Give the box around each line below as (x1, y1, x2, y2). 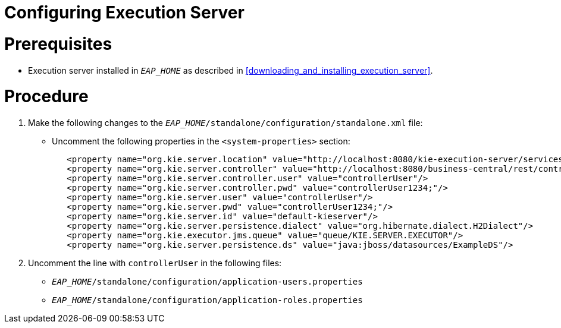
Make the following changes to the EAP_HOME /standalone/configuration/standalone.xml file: (28, 118, 423, 128)
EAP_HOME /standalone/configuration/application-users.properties (52, 277, 363, 286)
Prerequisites (4, 33, 112, 54)
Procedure (4, 86, 89, 107)
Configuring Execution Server (4, 2, 245, 23)
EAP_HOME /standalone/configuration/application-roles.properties (52, 295, 363, 305)
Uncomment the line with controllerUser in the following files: (28, 258, 282, 268)
